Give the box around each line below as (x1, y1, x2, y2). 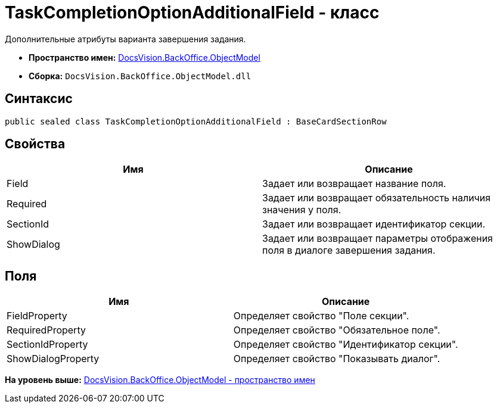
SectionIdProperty (7, 338, 88, 351)
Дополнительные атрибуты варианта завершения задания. (5, 33, 246, 44)
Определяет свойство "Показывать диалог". (233, 353, 440, 365)
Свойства (5, 136, 66, 152)
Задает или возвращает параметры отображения (262, 232, 493, 245)
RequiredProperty (7, 324, 86, 337)
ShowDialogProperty (7, 353, 100, 365)
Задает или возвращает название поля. (262, 177, 446, 190)
